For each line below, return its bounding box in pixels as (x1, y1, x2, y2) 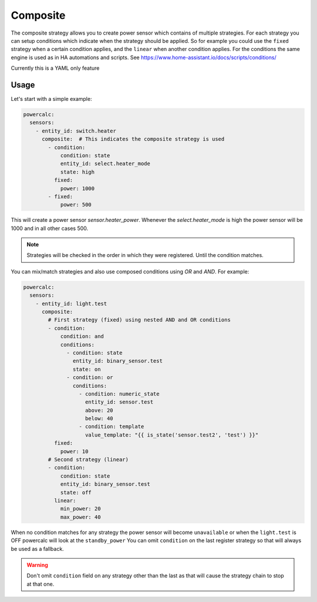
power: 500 (60, 201, 92, 208)
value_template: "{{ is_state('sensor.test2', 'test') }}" (85, 431, 259, 438)
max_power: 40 (60, 513, 101, 520)
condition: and (60, 333, 104, 340)
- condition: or (66, 374, 114, 381)
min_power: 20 (60, 505, 101, 512)
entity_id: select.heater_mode (60, 160, 151, 167)
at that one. (26, 580, 55, 587)
